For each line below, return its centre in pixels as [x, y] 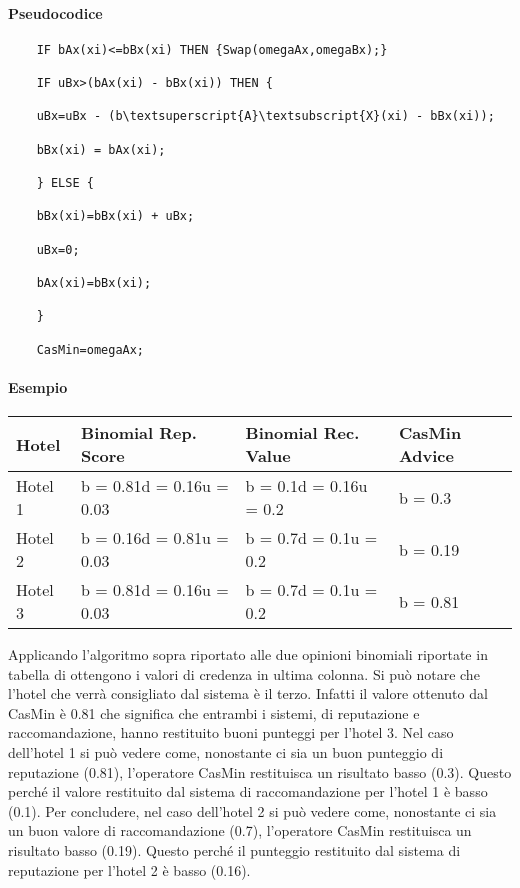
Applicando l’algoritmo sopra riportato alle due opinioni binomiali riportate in [248, 654]
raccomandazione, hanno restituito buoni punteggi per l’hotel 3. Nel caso [231, 732]
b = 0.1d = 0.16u [306, 486]
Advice [426, 456]
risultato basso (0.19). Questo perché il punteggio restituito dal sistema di [234, 850]
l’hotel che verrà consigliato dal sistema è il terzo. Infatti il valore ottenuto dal [248, 693]
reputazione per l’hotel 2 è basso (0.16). [129, 869]
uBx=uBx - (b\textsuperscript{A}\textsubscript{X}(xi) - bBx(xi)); [265, 116]
